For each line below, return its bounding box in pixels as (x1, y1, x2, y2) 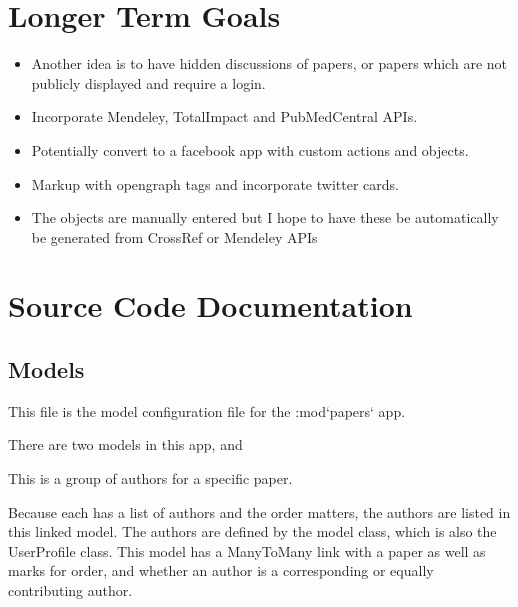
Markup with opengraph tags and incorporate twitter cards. (31, 173, 399, 194)
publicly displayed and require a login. (31, 72, 266, 93)
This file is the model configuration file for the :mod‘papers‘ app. (8, 400, 406, 421)
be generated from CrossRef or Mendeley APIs (31, 226, 318, 247)
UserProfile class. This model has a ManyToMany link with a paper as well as (8, 540, 486, 561)
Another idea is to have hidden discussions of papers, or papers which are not (31, 53, 507, 74)
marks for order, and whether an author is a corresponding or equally (8, 560, 434, 581)
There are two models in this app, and (8, 434, 243, 455)
